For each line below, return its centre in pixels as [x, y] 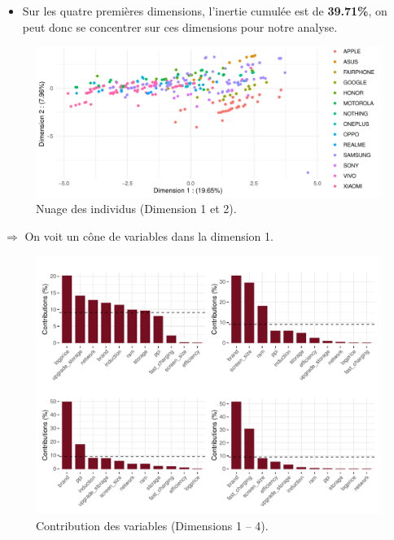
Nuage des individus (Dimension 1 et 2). [136, 209]
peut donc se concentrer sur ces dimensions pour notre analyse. [180, 26]
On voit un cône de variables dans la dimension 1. [149, 235]
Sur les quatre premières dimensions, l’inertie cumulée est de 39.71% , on [205, 11]
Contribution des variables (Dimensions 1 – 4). [152, 526]
